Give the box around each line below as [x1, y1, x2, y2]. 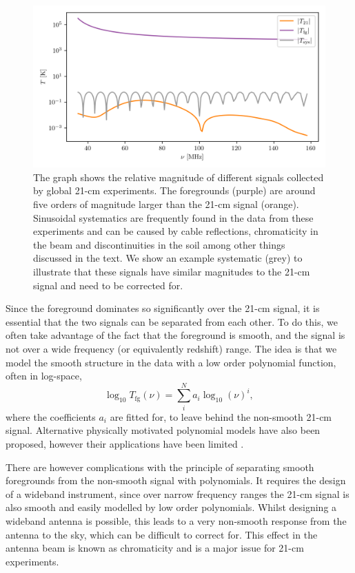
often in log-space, [6, 368, 82, 383]
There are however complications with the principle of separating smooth [6, 459, 314, 474]
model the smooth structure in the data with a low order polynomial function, [6, 355, 336, 369]
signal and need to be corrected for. [33, 278, 183, 292]
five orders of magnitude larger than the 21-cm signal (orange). [33, 196, 299, 211]
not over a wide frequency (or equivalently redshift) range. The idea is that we [6, 341, 337, 355]
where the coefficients [6, 409, 96, 424]
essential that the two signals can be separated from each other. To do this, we [6, 314, 338, 329]
